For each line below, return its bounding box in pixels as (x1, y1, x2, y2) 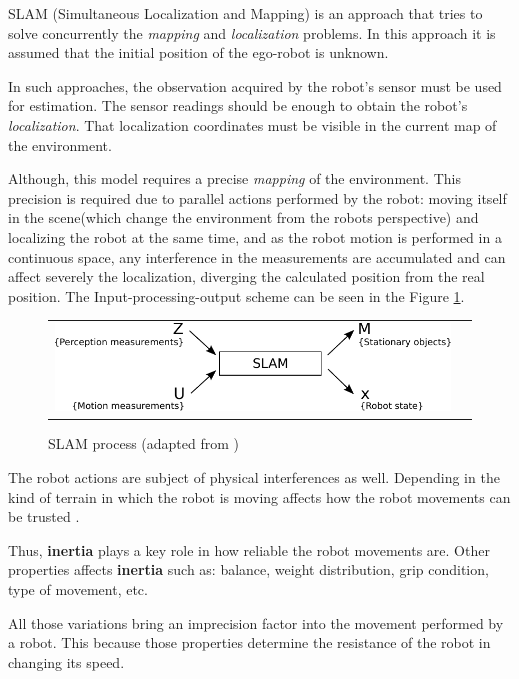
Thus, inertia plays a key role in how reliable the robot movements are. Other (8, 539, 490, 560)
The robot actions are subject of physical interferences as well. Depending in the (8, 467, 500, 488)
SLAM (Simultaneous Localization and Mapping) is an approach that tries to (8, 3, 483, 23)
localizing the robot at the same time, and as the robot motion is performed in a (8, 226, 502, 247)
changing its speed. (8, 651, 125, 672)
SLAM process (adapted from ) (48, 433, 239, 454)
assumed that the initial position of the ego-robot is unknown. (8, 42, 389, 63)
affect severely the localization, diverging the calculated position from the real (8, 266, 485, 287)
